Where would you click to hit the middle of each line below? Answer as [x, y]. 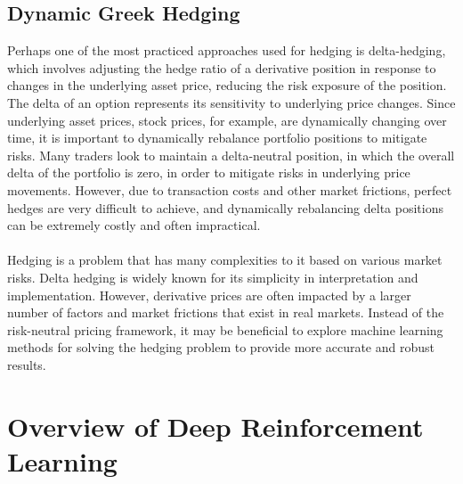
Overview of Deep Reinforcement [215, 426]
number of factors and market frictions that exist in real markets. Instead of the [226, 312]
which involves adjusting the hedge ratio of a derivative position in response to [222, 67]
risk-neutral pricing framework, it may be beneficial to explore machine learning [225, 329]
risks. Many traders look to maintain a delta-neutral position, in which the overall [231, 155]
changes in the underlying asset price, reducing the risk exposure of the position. [227, 85]
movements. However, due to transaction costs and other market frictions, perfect [230, 189]
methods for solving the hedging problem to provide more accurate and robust [221, 347]
